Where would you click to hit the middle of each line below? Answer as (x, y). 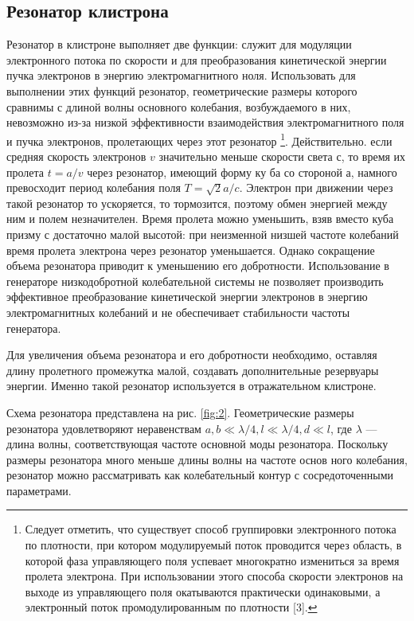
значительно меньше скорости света (246, 156)
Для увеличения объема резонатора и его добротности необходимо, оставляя (192, 355)
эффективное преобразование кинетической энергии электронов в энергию (187, 297)
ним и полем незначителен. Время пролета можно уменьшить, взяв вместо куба (200, 219)
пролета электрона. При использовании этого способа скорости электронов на (214, 576)
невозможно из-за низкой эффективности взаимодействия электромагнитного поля (205, 122)
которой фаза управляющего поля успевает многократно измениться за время (212, 560)
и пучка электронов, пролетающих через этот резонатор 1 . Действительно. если (199, 139)
